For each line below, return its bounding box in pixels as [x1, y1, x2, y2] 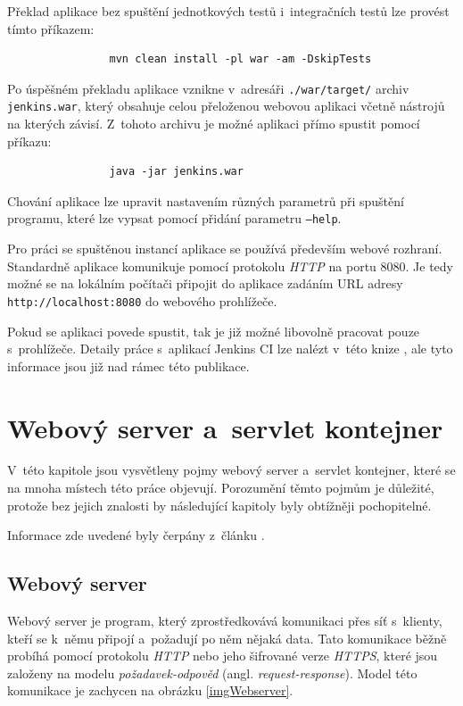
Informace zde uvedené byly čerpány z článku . [7, 526, 265, 544]
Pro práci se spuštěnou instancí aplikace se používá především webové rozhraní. [7, 239, 442, 258]
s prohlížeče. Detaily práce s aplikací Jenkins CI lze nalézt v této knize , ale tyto [7, 339, 453, 358]
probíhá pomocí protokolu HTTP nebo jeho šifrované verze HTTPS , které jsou [7, 646, 438, 665]
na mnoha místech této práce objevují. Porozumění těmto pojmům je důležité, [7, 478, 434, 497]
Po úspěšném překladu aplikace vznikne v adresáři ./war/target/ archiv [7, 79, 409, 97]
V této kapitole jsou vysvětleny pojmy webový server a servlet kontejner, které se [7, 461, 456, 479]
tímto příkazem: [7, 19, 95, 37]
